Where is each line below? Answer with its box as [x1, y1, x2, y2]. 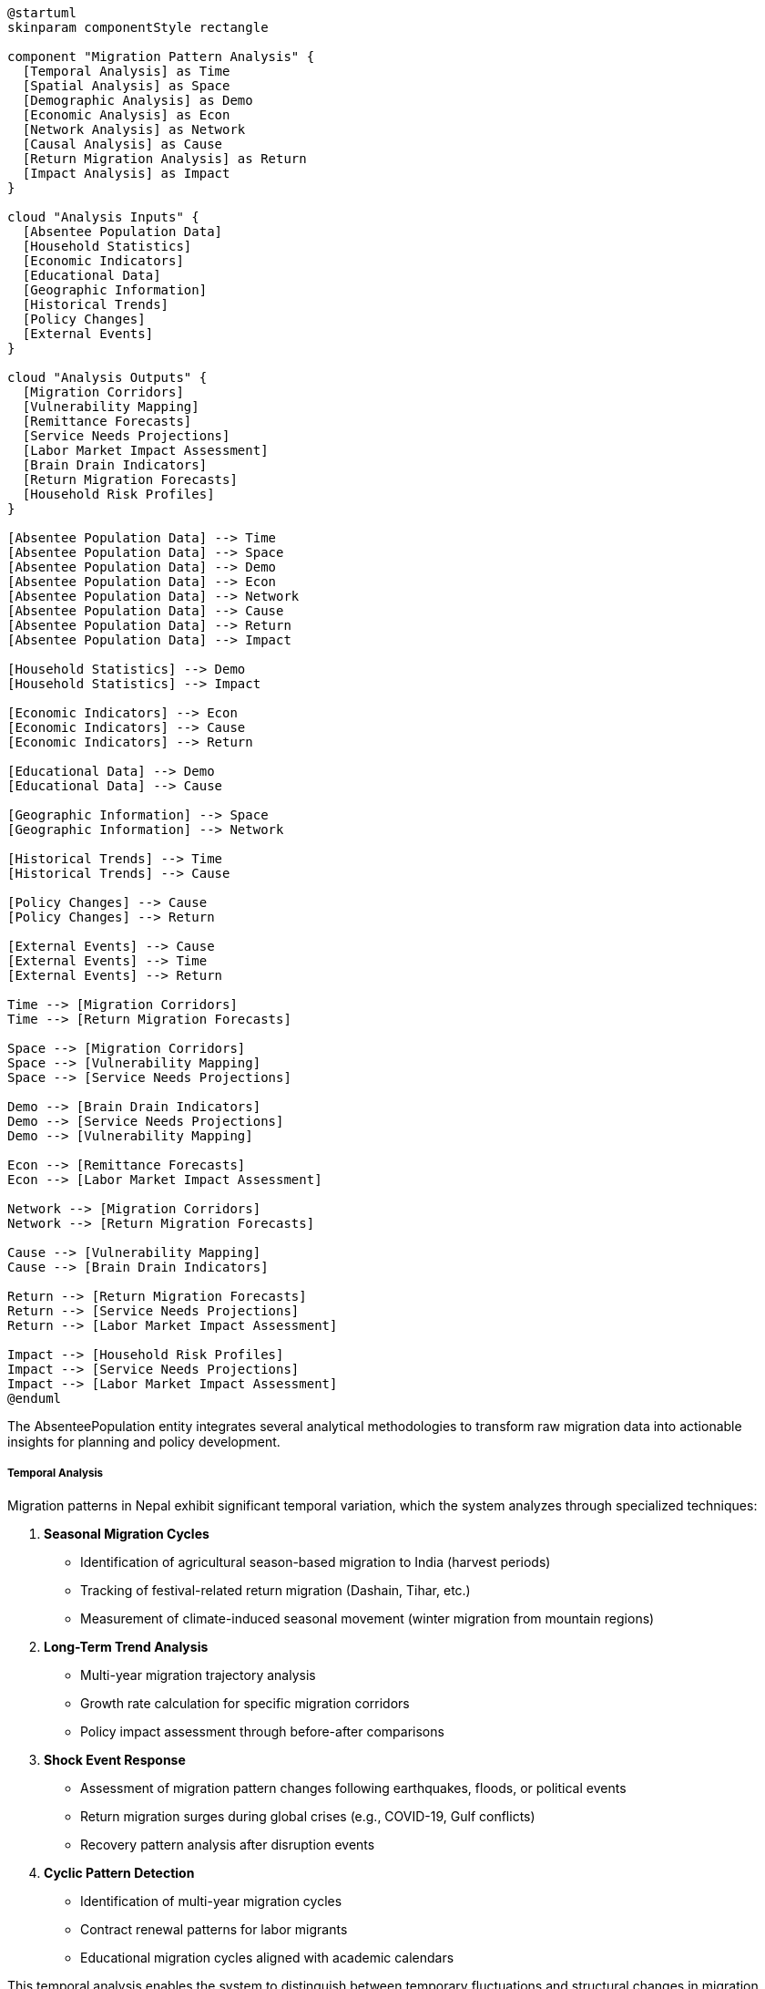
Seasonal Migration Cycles [44, 1525, 209, 1541]
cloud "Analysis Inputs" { [7, 210, 199, 224]
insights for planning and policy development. [7, 1434, 280, 1449]
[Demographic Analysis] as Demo [22, 93, 253, 108]
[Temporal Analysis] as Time [22, 64, 230, 78]
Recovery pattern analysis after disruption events [80, 1836, 375, 1852]
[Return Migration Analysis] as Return [22, 151, 307, 166]
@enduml [7, 1391, 62, 1406]
